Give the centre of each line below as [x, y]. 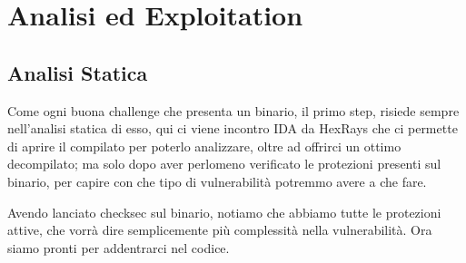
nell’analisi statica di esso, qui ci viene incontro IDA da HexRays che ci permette [233, 128]
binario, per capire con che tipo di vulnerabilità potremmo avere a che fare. [217, 181]
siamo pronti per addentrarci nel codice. [119, 247]
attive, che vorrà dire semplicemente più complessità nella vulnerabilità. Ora [220, 230]
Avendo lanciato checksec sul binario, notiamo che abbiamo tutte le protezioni [224, 212]
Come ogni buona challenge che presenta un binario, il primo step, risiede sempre [233, 110]
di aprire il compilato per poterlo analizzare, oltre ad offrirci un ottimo [204, 146]
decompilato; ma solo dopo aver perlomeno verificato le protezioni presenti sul [224, 164]
